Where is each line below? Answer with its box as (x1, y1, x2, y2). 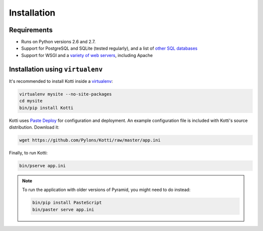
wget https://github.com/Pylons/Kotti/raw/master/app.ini (19, 137, 161, 143)
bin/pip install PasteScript (32, 200, 102, 206)
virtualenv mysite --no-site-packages (19, 91, 112, 97)
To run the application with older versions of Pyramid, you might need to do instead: (22, 187, 191, 192)
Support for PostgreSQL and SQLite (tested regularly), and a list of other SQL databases (21, 45, 198, 51)
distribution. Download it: (9, 124, 59, 130)
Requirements (9, 26, 53, 34)
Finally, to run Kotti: (9, 150, 48, 155)
